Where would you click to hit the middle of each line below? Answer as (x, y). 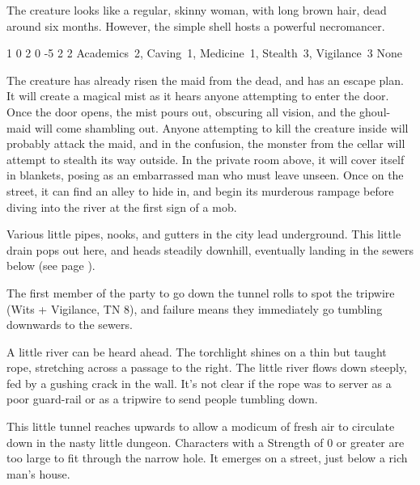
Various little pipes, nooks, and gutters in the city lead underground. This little (204, 234)
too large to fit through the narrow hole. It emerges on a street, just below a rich (207, 458)
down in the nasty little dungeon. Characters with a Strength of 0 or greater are (206, 442)
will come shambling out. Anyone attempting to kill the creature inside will (221, 127)
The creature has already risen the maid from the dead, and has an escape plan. (205, 80)
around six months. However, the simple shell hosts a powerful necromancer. (196, 25)
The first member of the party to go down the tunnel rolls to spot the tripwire (201, 292)
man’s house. (38, 473)
